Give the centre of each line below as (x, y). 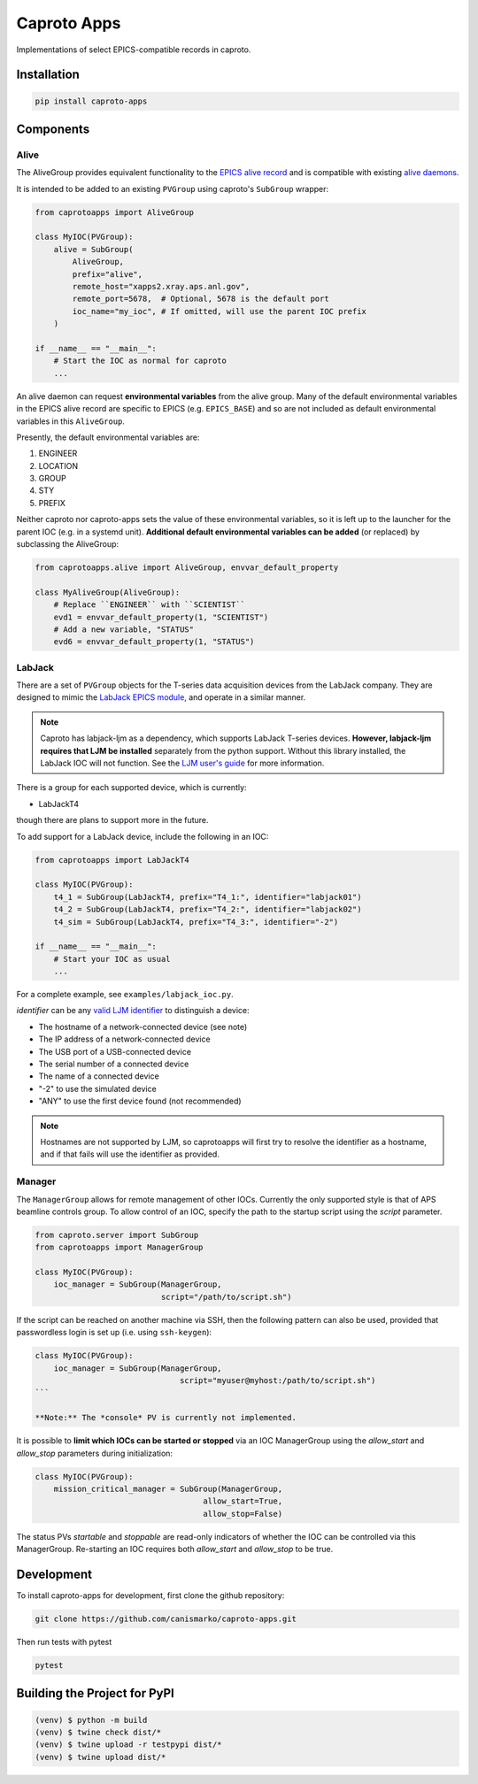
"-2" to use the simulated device (97, 1088)
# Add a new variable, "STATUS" (124, 629)
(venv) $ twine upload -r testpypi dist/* (128, 1745)
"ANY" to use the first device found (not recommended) (140, 1101)
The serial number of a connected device (114, 1064)
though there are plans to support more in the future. (112, 820)
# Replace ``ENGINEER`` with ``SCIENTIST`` (149, 605)
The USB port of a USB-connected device (115, 1051)
